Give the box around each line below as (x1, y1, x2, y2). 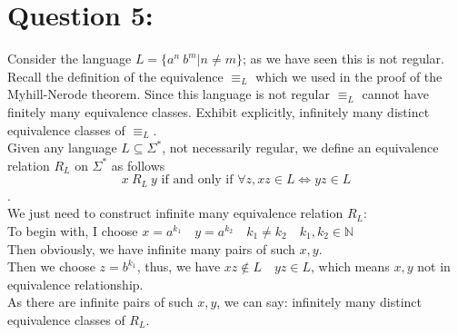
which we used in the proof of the (255, 66, 443, 85)
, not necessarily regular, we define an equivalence (162, 138, 439, 157)
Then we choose (7, 257, 95, 276)
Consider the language (7, 49, 132, 68)
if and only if (161, 173, 234, 187)
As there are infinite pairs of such (7, 292, 194, 311)
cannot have (362, 84, 429, 103)
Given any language (7, 138, 117, 157)
